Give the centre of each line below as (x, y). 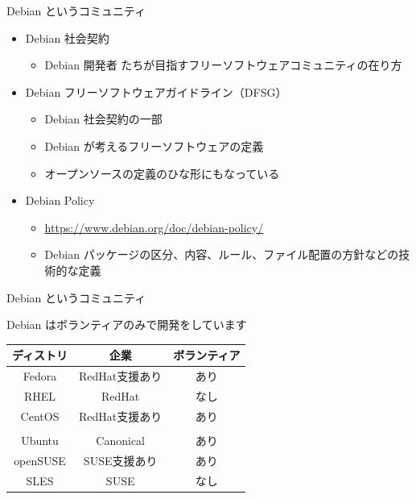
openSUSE (40, 460)
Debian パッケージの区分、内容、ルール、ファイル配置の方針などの (222, 254)
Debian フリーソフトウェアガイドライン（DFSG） (156, 91)
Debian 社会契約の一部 (103, 119)
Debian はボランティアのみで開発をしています (127, 324)
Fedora (40, 376)
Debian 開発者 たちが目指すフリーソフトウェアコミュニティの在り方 (223, 65)
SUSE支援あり (120, 460)
